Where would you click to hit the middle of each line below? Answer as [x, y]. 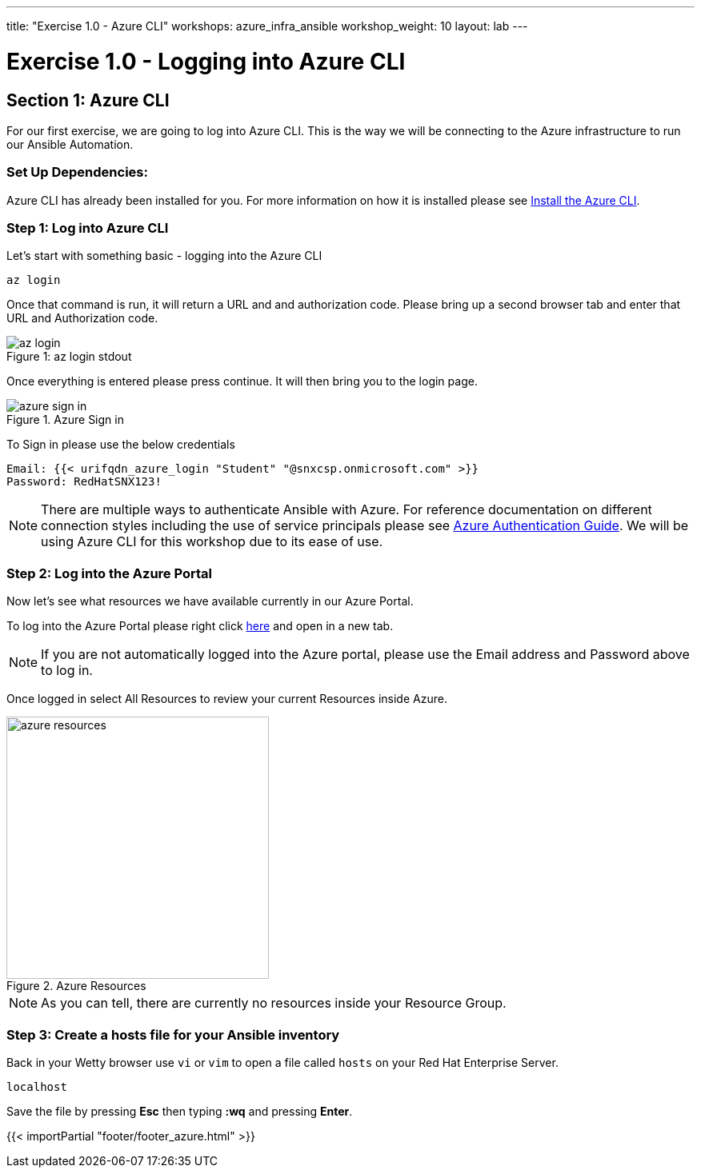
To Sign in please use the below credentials [121, 445]
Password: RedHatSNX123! [84, 482]
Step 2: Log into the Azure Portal [109, 573]
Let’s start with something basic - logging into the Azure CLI [164, 256]
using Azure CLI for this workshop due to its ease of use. [212, 542]
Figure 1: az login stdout [69, 357]
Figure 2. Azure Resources [76, 986]
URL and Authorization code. [82, 318]
